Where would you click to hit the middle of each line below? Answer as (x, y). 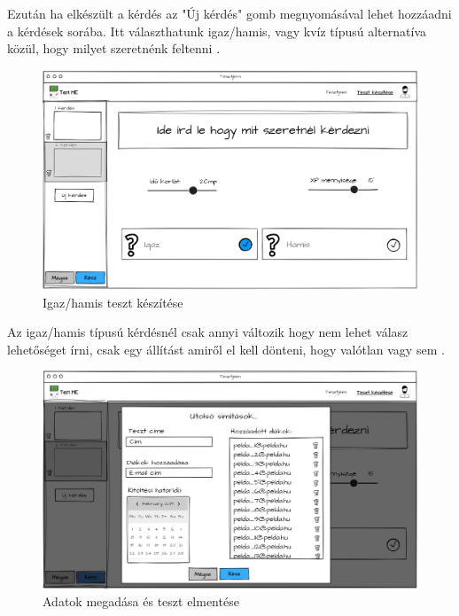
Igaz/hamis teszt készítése (113, 302)
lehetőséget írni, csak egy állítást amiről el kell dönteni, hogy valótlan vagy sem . (226, 349)
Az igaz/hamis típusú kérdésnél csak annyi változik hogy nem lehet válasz (208, 332)
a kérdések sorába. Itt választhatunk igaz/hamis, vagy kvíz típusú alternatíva (217, 31)
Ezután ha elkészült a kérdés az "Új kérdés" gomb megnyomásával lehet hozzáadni (229, 13)
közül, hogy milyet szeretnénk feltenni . (114, 48)
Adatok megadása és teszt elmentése (141, 601)
